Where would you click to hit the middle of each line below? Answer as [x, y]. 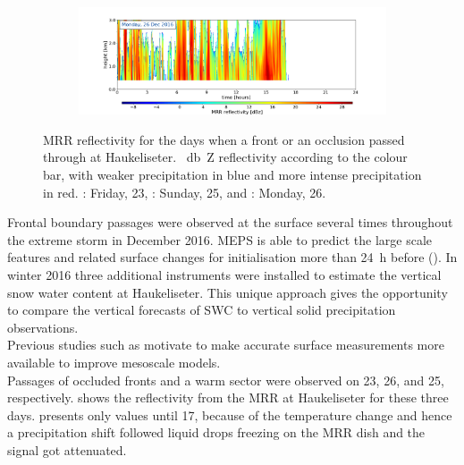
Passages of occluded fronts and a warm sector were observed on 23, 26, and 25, [226, 380]
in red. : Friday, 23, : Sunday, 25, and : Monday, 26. [185, 192]
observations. [43, 327]
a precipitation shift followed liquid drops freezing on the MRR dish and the [216, 432]
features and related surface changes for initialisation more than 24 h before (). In [232, 257]
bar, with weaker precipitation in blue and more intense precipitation [232, 175]
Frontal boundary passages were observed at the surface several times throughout [230, 222]
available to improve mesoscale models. [114, 362]
